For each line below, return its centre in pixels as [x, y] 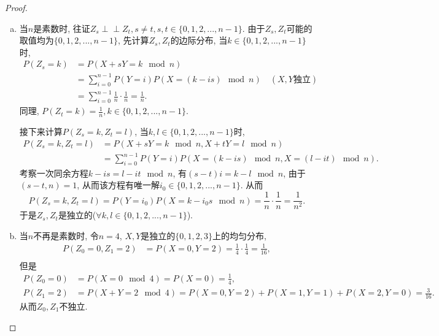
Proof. [16, 7]
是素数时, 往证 [62, 28]
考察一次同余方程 [54, 173]
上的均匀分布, [239, 235]
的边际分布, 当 [199, 40]
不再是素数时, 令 [66, 235]
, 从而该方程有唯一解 [118, 185]
